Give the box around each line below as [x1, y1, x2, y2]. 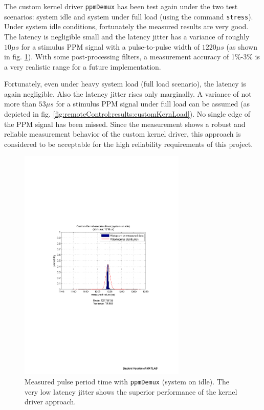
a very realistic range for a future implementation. [4, 61, 161, 72]
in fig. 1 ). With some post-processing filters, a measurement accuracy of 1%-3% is [4, 51, 260, 62]
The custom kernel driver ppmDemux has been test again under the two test [4, 1, 238, 11]
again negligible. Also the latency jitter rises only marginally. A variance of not [4, 88, 252, 99]
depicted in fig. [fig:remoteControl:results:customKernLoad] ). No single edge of [4, 109, 250, 119]
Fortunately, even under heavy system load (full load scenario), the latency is [4, 78, 246, 89]
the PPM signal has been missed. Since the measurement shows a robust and [4, 118, 246, 129]
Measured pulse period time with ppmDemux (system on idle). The [25, 376, 229, 386]
